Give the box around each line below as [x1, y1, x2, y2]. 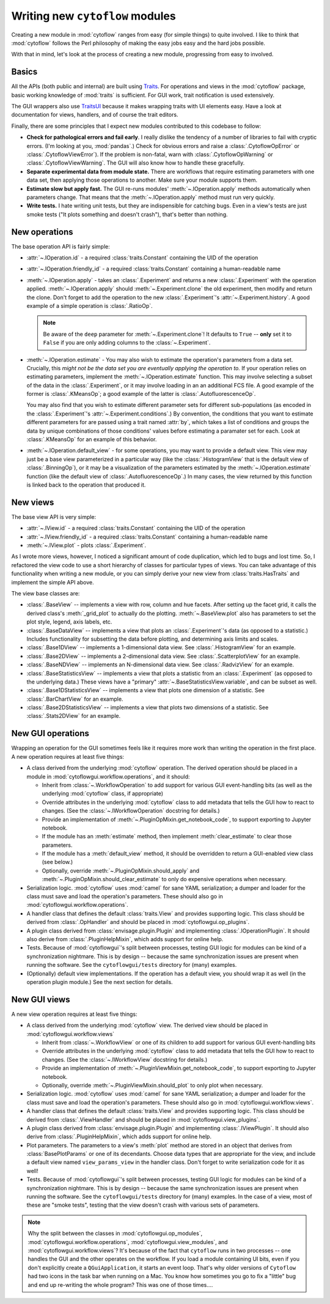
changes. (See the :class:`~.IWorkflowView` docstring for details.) [42, 1056, 208, 1063]
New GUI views [11, 994, 70, 1005]
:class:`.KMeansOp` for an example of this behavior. [26, 436, 157, 443]
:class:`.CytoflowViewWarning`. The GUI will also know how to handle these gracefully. [26, 159, 245, 166]
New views [11, 497, 54, 507]
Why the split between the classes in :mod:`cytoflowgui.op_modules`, [28, 1230, 203, 1237]
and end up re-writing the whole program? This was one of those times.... [28, 1281, 213, 1288]
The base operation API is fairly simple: [11, 242, 110, 250]
